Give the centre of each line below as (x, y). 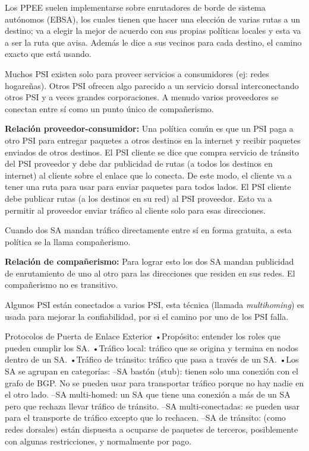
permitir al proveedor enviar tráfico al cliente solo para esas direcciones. (135, 210)
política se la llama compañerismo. (68, 241)
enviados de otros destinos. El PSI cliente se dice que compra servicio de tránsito (152, 152)
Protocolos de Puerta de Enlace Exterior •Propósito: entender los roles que (143, 336)
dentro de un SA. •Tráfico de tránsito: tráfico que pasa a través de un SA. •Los (152, 359)
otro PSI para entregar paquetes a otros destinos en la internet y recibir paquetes (153, 140)
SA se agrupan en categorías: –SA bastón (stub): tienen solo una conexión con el (152, 371)
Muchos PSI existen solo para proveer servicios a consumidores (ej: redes (137, 73)
